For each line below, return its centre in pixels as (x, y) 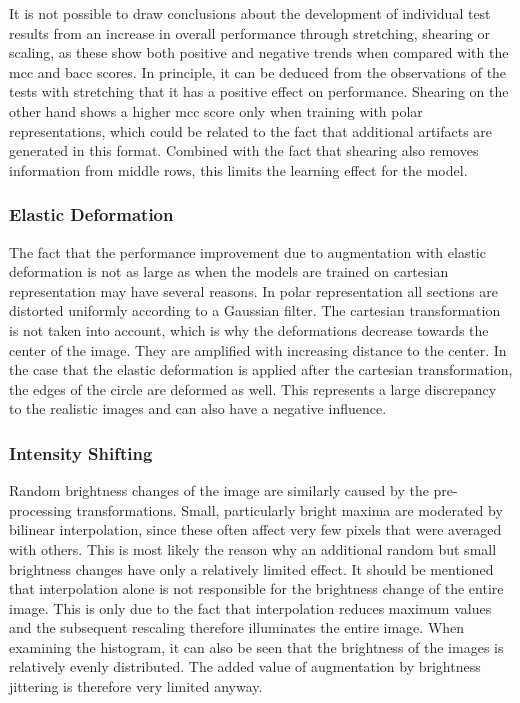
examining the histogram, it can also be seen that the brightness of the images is (256, 646)
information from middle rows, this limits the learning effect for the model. (238, 169)
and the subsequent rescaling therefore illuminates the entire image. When (237, 627)
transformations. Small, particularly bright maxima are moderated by (289, 509)
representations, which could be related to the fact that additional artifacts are (251, 130)
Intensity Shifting (81, 452)
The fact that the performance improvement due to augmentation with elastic (247, 251)
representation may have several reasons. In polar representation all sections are (253, 290)
